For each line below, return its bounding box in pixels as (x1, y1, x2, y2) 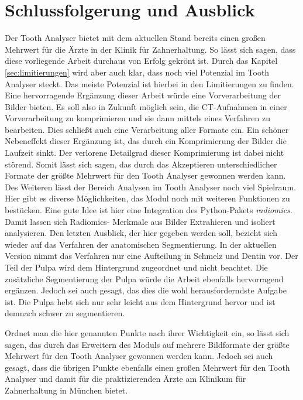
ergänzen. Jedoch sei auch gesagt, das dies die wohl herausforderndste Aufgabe (5, 284, 287, 296)
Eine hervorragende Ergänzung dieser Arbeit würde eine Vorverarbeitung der (5, 89, 281, 101)
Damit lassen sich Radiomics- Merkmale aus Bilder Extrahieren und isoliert (5, 215, 276, 227)
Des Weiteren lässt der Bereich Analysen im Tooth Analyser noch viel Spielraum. (5, 180, 296, 193)
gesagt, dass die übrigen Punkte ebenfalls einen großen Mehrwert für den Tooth (5, 361, 290, 373)
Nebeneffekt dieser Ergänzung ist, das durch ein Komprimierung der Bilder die (5, 135, 287, 147)
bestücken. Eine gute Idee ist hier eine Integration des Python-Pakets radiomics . (5, 204, 292, 216)
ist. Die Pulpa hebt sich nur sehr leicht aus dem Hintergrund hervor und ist (5, 295, 276, 307)
